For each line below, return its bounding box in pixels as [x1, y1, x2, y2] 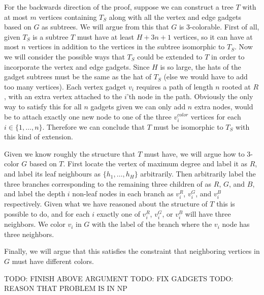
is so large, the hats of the [160, 61, 241, 72]
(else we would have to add [163, 71, 248, 82]
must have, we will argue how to [144, 148, 245, 159]
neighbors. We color [4, 219, 65, 229]
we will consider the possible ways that [4, 51, 125, 62]
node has [222, 219, 250, 229]
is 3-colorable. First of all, [179, 21, 259, 32]
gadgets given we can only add [90, 101, 186, 111]
